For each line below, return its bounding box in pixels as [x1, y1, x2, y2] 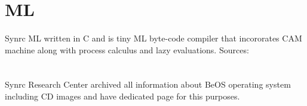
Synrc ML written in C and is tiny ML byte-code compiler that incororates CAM [5, 31, 302, 44]
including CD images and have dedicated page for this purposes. [5, 89, 240, 102]
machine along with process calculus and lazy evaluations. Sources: [5, 43, 249, 56]
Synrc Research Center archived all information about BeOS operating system [5, 78, 291, 91]
